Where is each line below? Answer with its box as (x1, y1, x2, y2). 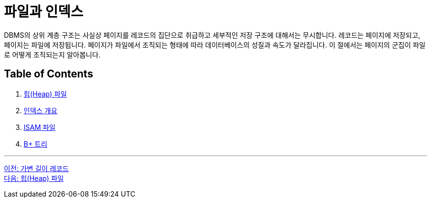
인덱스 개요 (24, 106, 58, 115)
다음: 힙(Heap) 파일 (4, 174, 64, 182)
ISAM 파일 (24, 123, 56, 131)
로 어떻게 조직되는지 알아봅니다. (4, 50, 101, 59)
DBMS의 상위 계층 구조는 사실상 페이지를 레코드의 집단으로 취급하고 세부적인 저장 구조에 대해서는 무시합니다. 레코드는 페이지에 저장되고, (4, 30, 421, 39)
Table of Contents (4, 68, 93, 80)
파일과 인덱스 (4, 3, 84, 20)
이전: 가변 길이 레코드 (4, 164, 69, 173)
